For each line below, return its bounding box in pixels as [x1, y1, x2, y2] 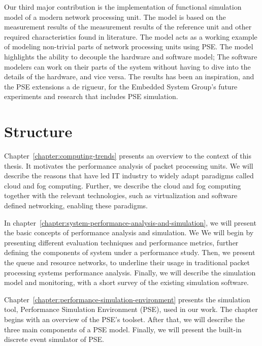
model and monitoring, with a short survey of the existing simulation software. [4, 277, 249, 288]
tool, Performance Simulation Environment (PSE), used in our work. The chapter [4, 304, 258, 314]
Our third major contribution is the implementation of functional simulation [4, 2, 242, 12]
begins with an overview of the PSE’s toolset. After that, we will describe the [4, 313, 245, 324]
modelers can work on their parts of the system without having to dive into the [4, 61, 251, 72]
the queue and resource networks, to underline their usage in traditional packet [4, 257, 250, 267]
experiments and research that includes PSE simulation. [4, 91, 178, 102]
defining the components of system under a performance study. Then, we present [4, 247, 255, 258]
